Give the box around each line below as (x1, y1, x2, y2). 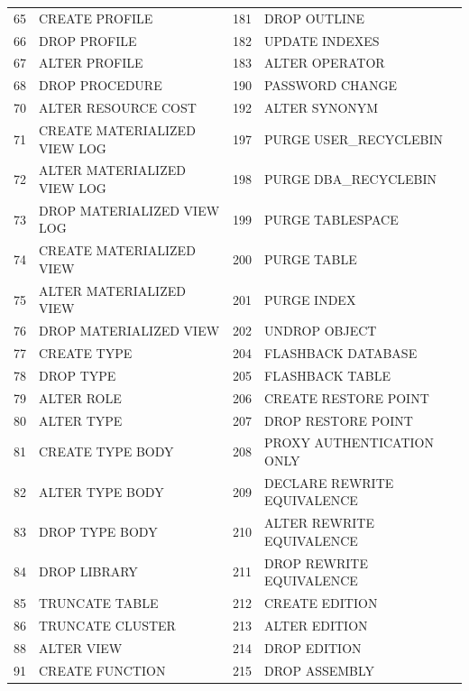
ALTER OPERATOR (263, 53, 385, 72)
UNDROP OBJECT (263, 321, 377, 340)
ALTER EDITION (263, 615, 368, 634)
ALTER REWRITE (263, 513, 374, 532)
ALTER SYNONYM (263, 98, 379, 117)
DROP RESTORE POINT (263, 410, 413, 429)
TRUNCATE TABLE (39, 594, 159, 613)
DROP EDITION (263, 638, 362, 657)
